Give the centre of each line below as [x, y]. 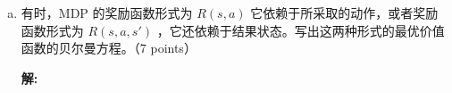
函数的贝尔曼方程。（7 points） [109, 48]
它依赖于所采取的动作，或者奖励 [344, 13]
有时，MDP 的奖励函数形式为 [107, 13]
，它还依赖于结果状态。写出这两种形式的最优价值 [301, 30]
